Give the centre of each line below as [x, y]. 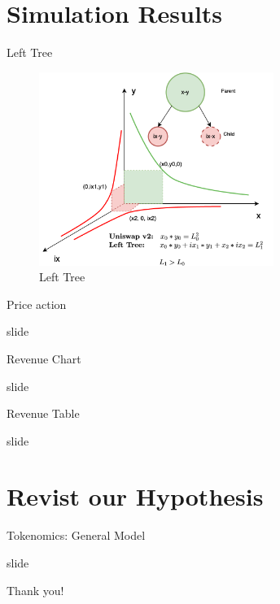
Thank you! [35, 590]
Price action [37, 304]
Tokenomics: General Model [76, 535]
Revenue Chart [44, 358]
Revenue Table [43, 413]
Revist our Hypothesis [135, 496]
